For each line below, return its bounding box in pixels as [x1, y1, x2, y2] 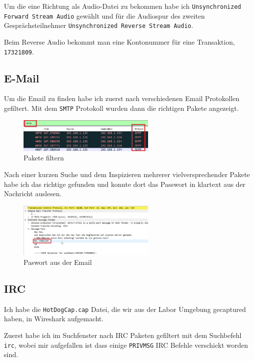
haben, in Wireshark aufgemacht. [4, 313, 104, 324]
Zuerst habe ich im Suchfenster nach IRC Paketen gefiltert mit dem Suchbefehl [4, 330, 242, 340]
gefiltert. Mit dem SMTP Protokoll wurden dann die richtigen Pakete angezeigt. [4, 103, 239, 113]
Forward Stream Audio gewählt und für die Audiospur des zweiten [4, 10, 205, 21]
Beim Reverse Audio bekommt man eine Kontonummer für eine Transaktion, [4, 36, 235, 47]
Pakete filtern [24, 153, 64, 163]
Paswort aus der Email [24, 257, 92, 267]
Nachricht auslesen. [4, 188, 62, 199]
